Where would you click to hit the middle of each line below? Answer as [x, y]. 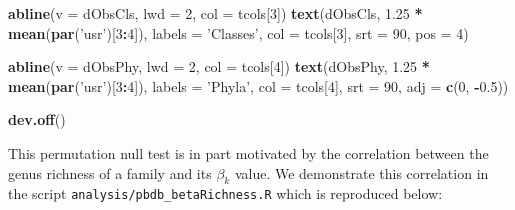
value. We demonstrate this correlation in [361, 172]
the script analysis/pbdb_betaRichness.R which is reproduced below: [225, 193]
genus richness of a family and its [110, 172]
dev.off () [37, 119]
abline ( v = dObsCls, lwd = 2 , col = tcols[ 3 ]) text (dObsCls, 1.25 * [215, 13]
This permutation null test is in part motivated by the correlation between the [248, 152]
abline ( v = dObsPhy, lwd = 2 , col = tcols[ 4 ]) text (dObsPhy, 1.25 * [219, 66]
